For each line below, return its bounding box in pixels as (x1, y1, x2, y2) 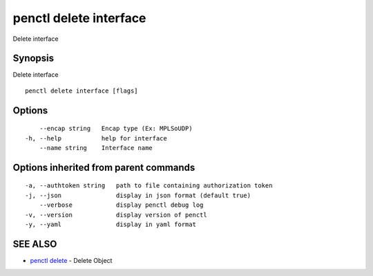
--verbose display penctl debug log (39, 201, 204, 209)
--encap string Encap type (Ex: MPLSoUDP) (39, 125, 193, 133)
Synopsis (12, 53, 55, 64)
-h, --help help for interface (25, 134, 167, 142)
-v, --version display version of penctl (25, 211, 207, 219)
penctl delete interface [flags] (25, 86, 138, 95)
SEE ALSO (12, 238, 57, 250)
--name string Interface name (39, 144, 153, 152)
